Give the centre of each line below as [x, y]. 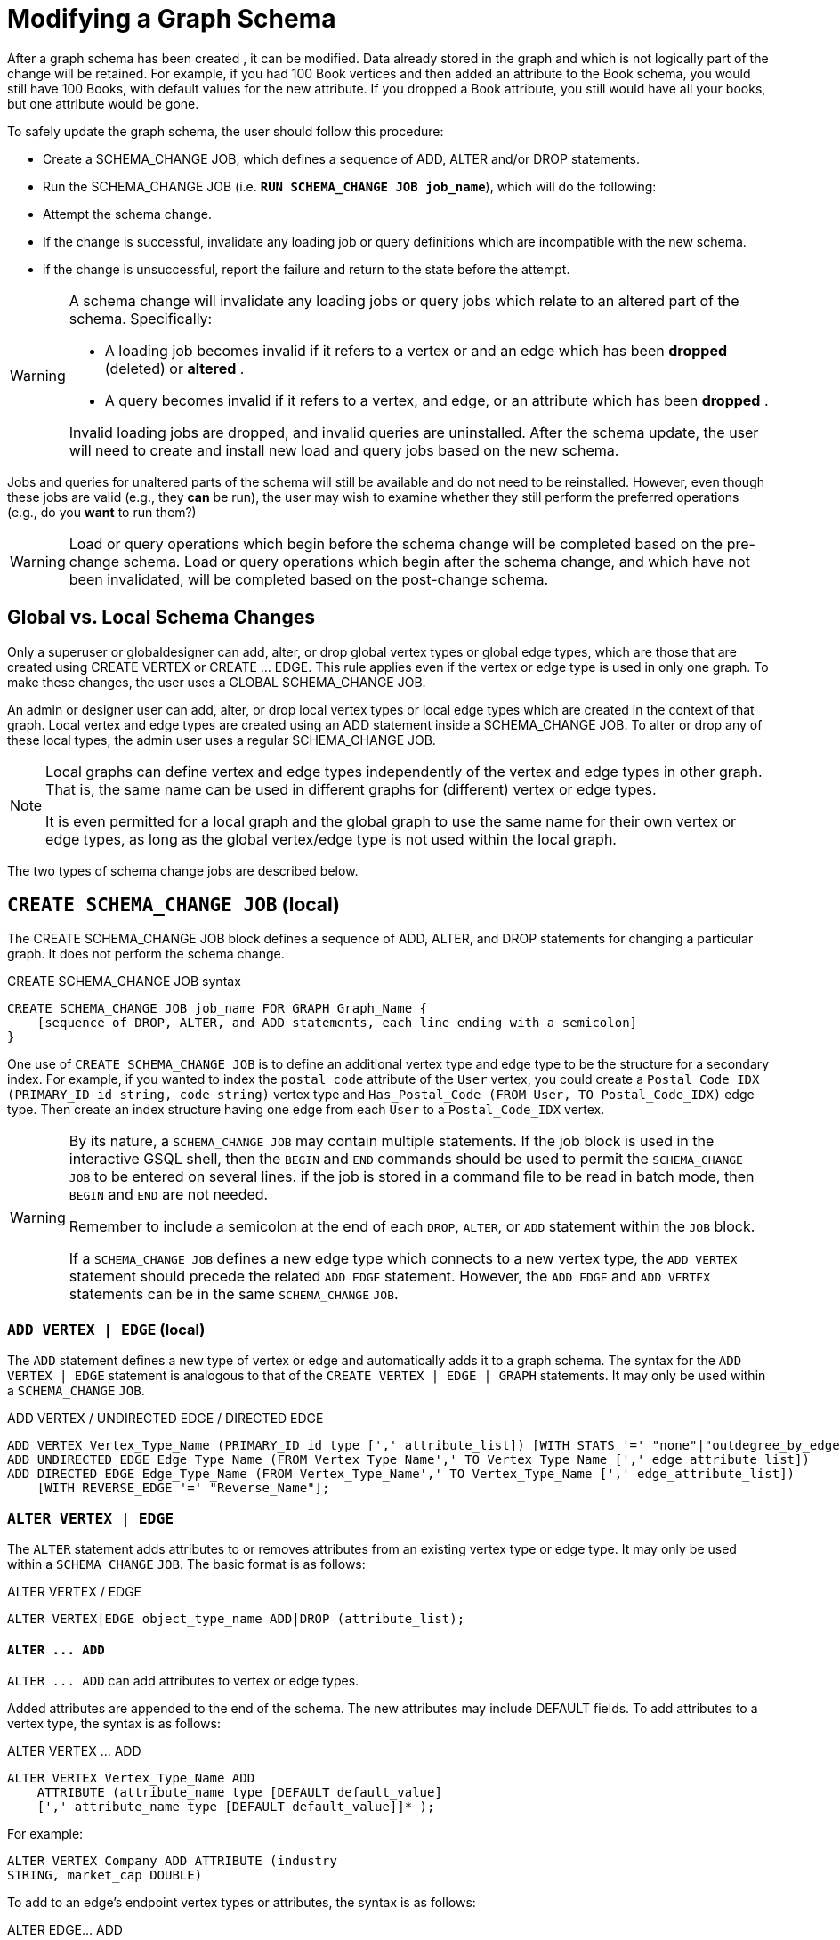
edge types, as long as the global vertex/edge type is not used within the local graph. [331, 839]
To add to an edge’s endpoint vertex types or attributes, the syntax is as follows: [242, 1903]
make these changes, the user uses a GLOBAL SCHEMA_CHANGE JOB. [217, 682]
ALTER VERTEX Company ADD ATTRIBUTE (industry [172, 1861]
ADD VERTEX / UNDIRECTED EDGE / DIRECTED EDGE [166, 1419]
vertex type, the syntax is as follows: [114, 1724]
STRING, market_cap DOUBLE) [105, 1875]
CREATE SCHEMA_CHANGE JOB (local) [174, 905]
